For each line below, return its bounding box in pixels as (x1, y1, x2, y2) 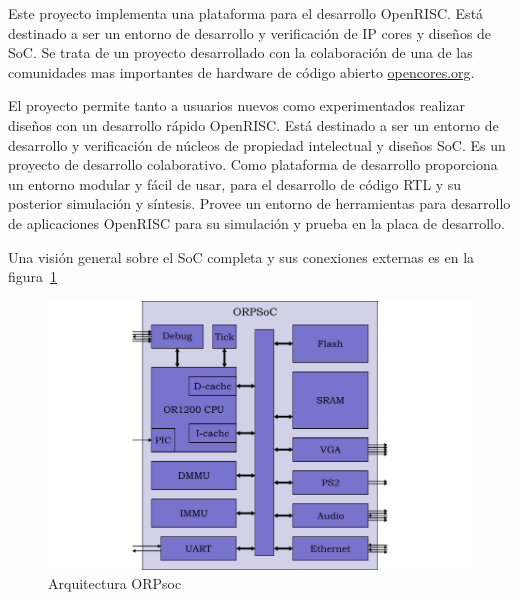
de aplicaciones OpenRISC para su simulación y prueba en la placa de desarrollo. (8, 212, 505, 233)
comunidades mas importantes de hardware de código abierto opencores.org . (8, 61, 475, 82)
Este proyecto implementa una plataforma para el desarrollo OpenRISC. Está (8, 3, 484, 23)
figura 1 (8, 266, 58, 287)
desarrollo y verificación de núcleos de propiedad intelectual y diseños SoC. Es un (8, 134, 506, 155)
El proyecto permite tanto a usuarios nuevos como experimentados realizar (8, 95, 465, 116)
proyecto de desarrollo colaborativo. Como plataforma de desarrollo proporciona (8, 154, 498, 175)
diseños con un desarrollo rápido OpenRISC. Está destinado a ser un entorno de (8, 114, 499, 135)
